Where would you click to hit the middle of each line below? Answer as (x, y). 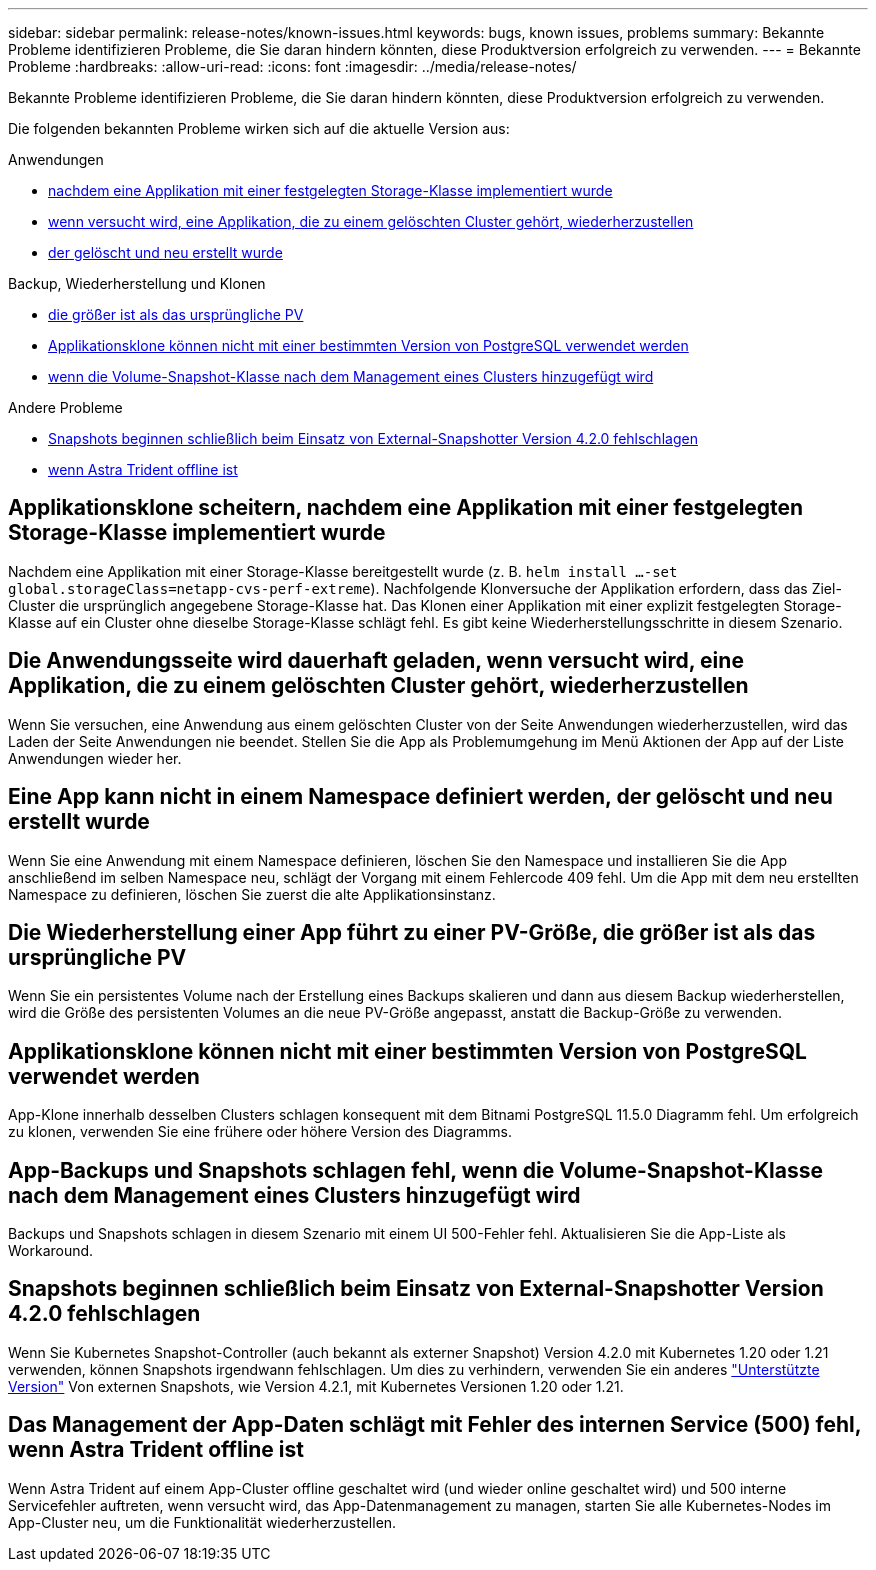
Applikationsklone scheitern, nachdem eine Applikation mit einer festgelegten (406, 508)
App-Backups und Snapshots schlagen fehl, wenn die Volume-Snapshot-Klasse (415, 1170)
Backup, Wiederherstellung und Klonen (137, 283)
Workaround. (51, 1251)
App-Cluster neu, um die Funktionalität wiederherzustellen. (202, 1522)
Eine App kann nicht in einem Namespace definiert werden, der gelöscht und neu (420, 797)
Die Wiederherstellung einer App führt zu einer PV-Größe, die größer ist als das (412, 932)
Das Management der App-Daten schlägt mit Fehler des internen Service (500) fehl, (435, 1425)
